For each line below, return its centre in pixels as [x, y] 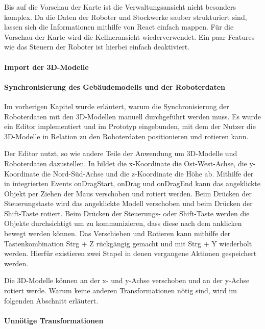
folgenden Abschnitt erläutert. [51, 300]
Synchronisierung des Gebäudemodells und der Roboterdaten [115, 86]
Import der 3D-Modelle [46, 67]
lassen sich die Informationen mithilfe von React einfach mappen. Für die [119, 27]
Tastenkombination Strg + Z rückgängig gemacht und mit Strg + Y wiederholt [128, 243]
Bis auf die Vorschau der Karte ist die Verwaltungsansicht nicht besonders [120, 7]
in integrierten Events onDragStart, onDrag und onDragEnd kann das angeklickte [132, 183]
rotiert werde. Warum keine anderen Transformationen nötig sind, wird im [121, 290]
